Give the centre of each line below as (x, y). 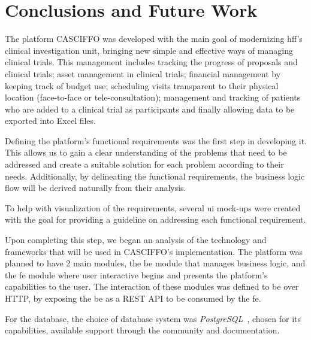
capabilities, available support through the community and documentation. (142, 330)
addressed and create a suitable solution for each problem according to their (144, 164)
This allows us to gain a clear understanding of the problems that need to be (146, 152)
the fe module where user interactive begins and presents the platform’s (136, 274)
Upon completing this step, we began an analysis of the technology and (136, 240)
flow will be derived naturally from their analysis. (96, 188)
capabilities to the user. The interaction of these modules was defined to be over (152, 286)
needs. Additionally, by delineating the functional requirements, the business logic (155, 176)
